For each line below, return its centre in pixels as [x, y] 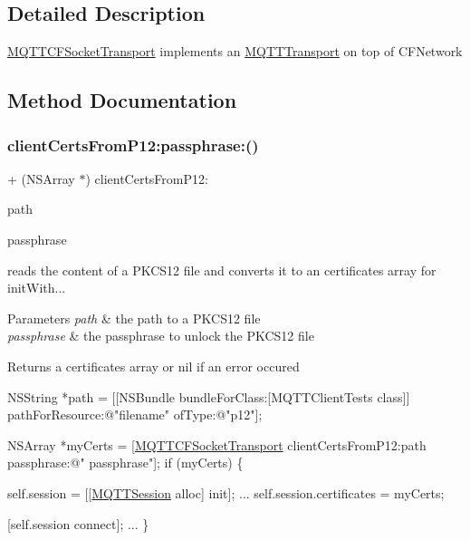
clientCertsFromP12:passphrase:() [133, 145]
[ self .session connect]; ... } [78, 523]
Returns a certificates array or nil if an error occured [153, 366]
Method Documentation [122, 100]
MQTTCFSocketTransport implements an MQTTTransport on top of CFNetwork [235, 51]
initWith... [37, 288]
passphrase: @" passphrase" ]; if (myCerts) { [125, 463]
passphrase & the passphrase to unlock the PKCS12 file [161, 336]
